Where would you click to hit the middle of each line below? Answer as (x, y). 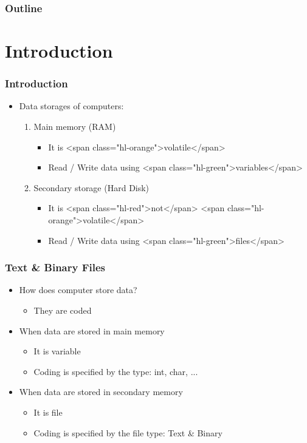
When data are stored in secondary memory (101, 392)
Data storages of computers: (71, 106)
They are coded (63, 310)
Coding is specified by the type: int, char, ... (116, 371)
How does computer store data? (78, 290)
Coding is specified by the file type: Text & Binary (128, 432)
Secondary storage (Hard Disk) (91, 187)
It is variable (57, 351)
